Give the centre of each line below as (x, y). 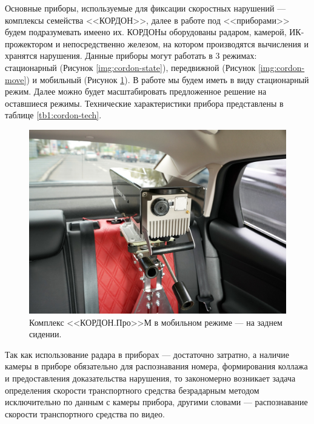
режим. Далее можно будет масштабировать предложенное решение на (136, 91)
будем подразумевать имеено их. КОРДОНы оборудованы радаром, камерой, (146, 32)
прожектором (29, 43)
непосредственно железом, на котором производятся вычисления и (185, 43)
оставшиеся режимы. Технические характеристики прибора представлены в (144, 103)
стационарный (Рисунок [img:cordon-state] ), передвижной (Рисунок (130, 67)
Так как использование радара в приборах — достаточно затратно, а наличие (147, 354)
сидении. (45, 334)
